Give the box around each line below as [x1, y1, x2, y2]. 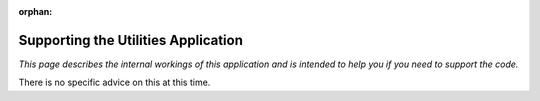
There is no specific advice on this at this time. [18, 76, 211, 89]
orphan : [18, 6, 53, 17]
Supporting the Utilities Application [18, 31, 244, 49]
